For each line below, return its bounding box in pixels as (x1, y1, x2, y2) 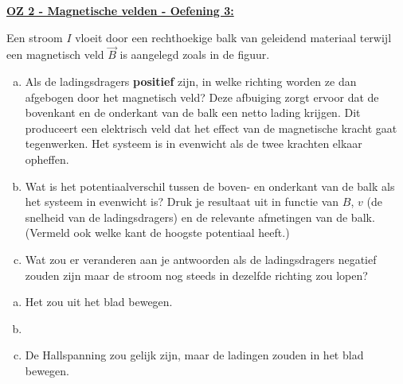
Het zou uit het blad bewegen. (25, 293, 173, 310)
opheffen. (25, 150, 69, 167)
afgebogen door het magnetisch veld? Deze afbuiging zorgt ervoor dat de (25, 88, 379, 105)
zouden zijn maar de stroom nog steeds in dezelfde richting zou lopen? (25, 266, 368, 283)
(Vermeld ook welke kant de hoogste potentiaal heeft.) (25, 224, 290, 241)
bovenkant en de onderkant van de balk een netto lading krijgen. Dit (25, 104, 361, 121)
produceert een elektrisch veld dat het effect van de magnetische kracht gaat (25, 119, 397, 136)
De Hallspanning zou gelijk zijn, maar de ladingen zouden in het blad (25, 347, 364, 363)
